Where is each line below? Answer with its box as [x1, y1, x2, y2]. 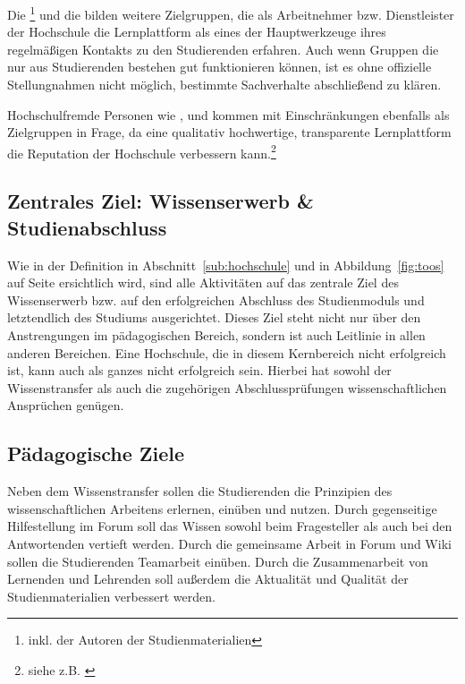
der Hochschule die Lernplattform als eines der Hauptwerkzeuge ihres [7, 22, 386, 41]
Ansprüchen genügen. [7, 396, 124, 415]
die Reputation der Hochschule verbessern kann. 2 [7, 141, 276, 162]
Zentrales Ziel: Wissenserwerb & [7, 187, 314, 215]
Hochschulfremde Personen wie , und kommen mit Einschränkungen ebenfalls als [7, 105, 450, 124]
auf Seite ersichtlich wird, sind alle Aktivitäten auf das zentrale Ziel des [7, 273, 399, 292]
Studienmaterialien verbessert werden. [7, 586, 216, 605]
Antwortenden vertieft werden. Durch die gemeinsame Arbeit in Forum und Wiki [7, 534, 452, 552]
